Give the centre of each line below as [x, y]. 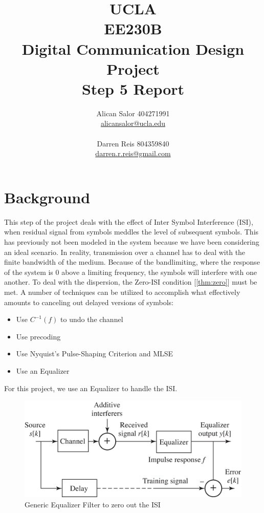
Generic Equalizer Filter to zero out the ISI [93, 504]
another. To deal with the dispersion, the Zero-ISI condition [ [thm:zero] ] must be [131, 282]
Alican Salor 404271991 [133, 113]
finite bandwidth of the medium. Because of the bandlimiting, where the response [132, 262]
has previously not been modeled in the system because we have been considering [132, 241]
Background [47, 197]
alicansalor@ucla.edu [133, 123]
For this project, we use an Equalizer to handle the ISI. [91, 388]
